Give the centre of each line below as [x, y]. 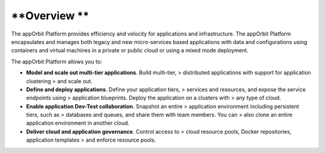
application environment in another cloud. [78, 123]
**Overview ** [50, 16]
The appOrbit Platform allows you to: [57, 61]
